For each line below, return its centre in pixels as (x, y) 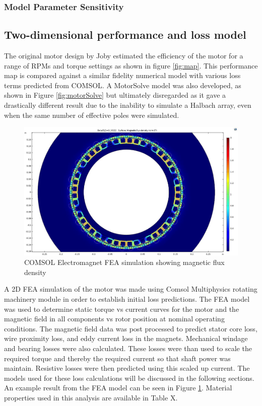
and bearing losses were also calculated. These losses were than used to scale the (128, 348)
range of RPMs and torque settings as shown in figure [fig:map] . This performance (131, 65)
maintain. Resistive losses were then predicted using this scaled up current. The (127, 368)
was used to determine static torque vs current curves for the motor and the (122, 309)
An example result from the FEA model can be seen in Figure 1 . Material (118, 388)
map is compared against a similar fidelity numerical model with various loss (122, 75)
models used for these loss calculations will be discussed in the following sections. (129, 378)
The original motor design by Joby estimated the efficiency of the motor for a (124, 56)
